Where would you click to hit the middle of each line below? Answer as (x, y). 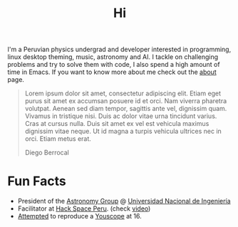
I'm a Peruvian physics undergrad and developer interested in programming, (119, 49)
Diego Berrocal (47, 153)
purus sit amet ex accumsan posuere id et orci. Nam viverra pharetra (126, 101)
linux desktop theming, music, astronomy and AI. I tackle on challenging (113, 57)
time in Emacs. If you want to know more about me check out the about (112, 72)
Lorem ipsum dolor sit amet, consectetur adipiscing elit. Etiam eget (123, 93)
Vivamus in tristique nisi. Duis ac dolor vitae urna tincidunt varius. (121, 116)
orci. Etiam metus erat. (58, 139)
